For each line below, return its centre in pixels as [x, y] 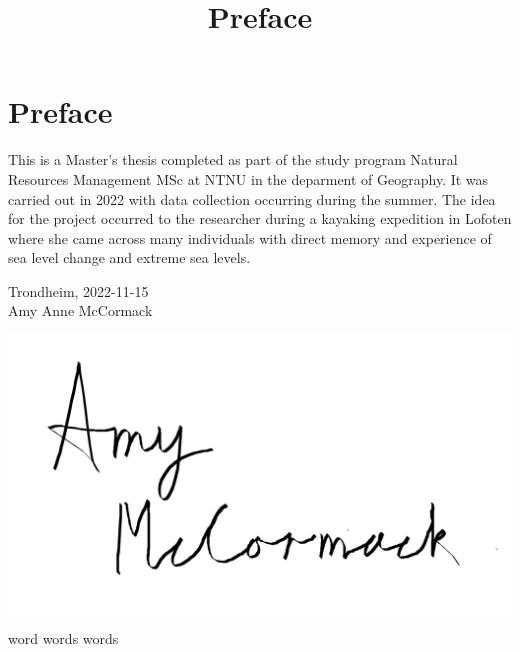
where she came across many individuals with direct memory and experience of [250, 237]
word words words [63, 638]
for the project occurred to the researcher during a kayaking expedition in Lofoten [260, 218]
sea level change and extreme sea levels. [129, 257]
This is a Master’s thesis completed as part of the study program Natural [233, 159]
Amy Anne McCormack [80, 310]
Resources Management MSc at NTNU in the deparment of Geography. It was [248, 178]
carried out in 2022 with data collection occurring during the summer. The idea [252, 198]
